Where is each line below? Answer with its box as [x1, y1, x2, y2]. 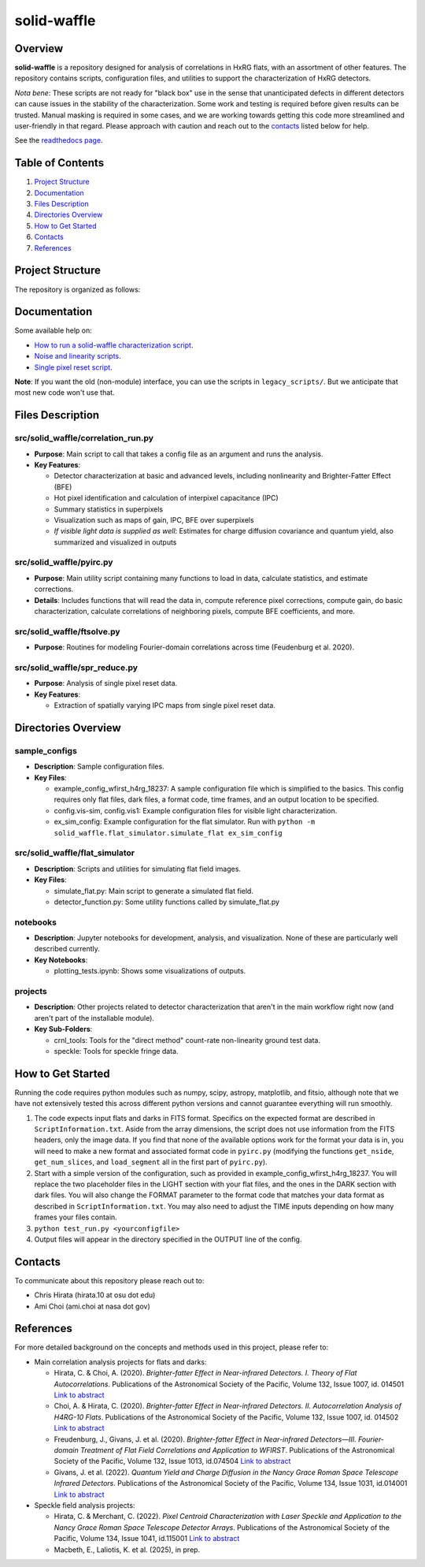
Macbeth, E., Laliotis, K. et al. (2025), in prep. [54, 1545, 201, 1554]
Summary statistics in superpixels [54, 504, 164, 514]
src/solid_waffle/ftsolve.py [14, 626, 121, 637]
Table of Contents [14, 156, 105, 169]
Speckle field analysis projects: [34, 1500, 135, 1509]
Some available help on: [14, 326, 92, 335]
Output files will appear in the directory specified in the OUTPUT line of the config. [34, 1234, 302, 1244]
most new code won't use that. [14, 388, 115, 397]
